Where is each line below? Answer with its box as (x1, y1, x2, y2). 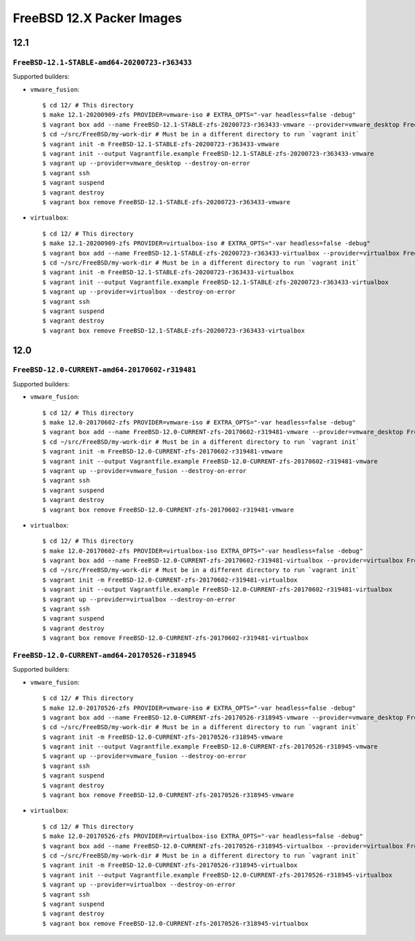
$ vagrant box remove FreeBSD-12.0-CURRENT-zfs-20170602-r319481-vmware (42, 505, 294, 514)
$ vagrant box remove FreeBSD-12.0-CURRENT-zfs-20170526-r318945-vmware (42, 791, 294, 799)
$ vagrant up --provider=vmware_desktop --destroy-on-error (42, 159, 250, 168)
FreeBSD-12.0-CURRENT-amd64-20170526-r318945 (12, 651, 196, 660)
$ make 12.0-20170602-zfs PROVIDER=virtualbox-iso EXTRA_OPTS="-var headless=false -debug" (42, 547, 363, 555)
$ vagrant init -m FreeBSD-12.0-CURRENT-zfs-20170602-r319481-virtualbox (42, 575, 298, 584)
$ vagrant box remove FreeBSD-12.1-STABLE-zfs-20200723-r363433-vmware (42, 198, 290, 206)
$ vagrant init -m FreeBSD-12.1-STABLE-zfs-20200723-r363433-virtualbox (42, 269, 294, 276)
